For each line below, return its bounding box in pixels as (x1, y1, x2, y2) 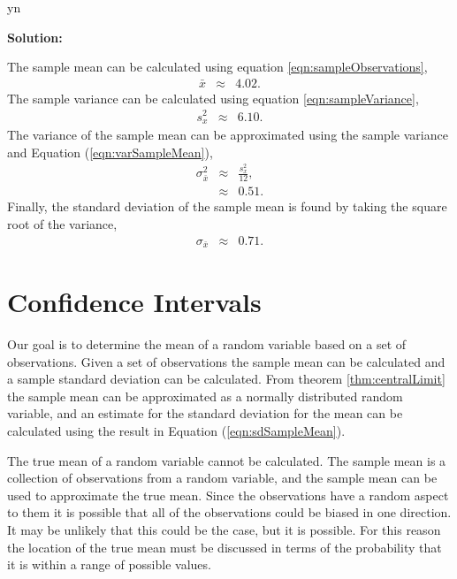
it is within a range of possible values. (7, 555, 211, 574)
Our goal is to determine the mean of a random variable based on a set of (7, 335, 407, 354)
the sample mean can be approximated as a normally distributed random (7, 386, 403, 405)
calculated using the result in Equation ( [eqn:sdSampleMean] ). (7, 422, 346, 440)
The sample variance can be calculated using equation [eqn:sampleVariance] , (7, 88, 419, 107)
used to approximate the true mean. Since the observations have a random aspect (7, 485, 449, 504)
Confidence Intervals (7, 284, 262, 320)
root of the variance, (7, 214, 118, 232)
